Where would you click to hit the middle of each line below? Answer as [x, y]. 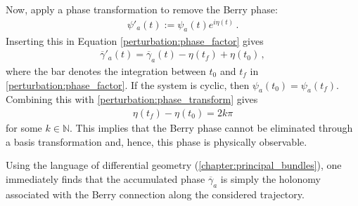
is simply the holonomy [270, 178]
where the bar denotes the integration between [106, 70]
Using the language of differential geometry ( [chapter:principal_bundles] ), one [174, 165]
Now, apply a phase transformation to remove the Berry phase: [142, 9]
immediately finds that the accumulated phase [106, 178]
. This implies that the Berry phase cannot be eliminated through [211, 127]
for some [24, 127]
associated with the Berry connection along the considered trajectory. [155, 194]
